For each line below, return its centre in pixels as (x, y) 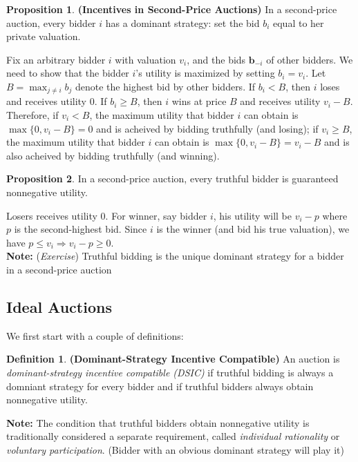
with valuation (145, 59)
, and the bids (216, 59)
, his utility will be (253, 215)
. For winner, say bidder (156, 215)
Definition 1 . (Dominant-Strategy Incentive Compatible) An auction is (173, 359)
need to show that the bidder (68, 73)
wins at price (199, 101)
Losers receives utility (52, 215)
